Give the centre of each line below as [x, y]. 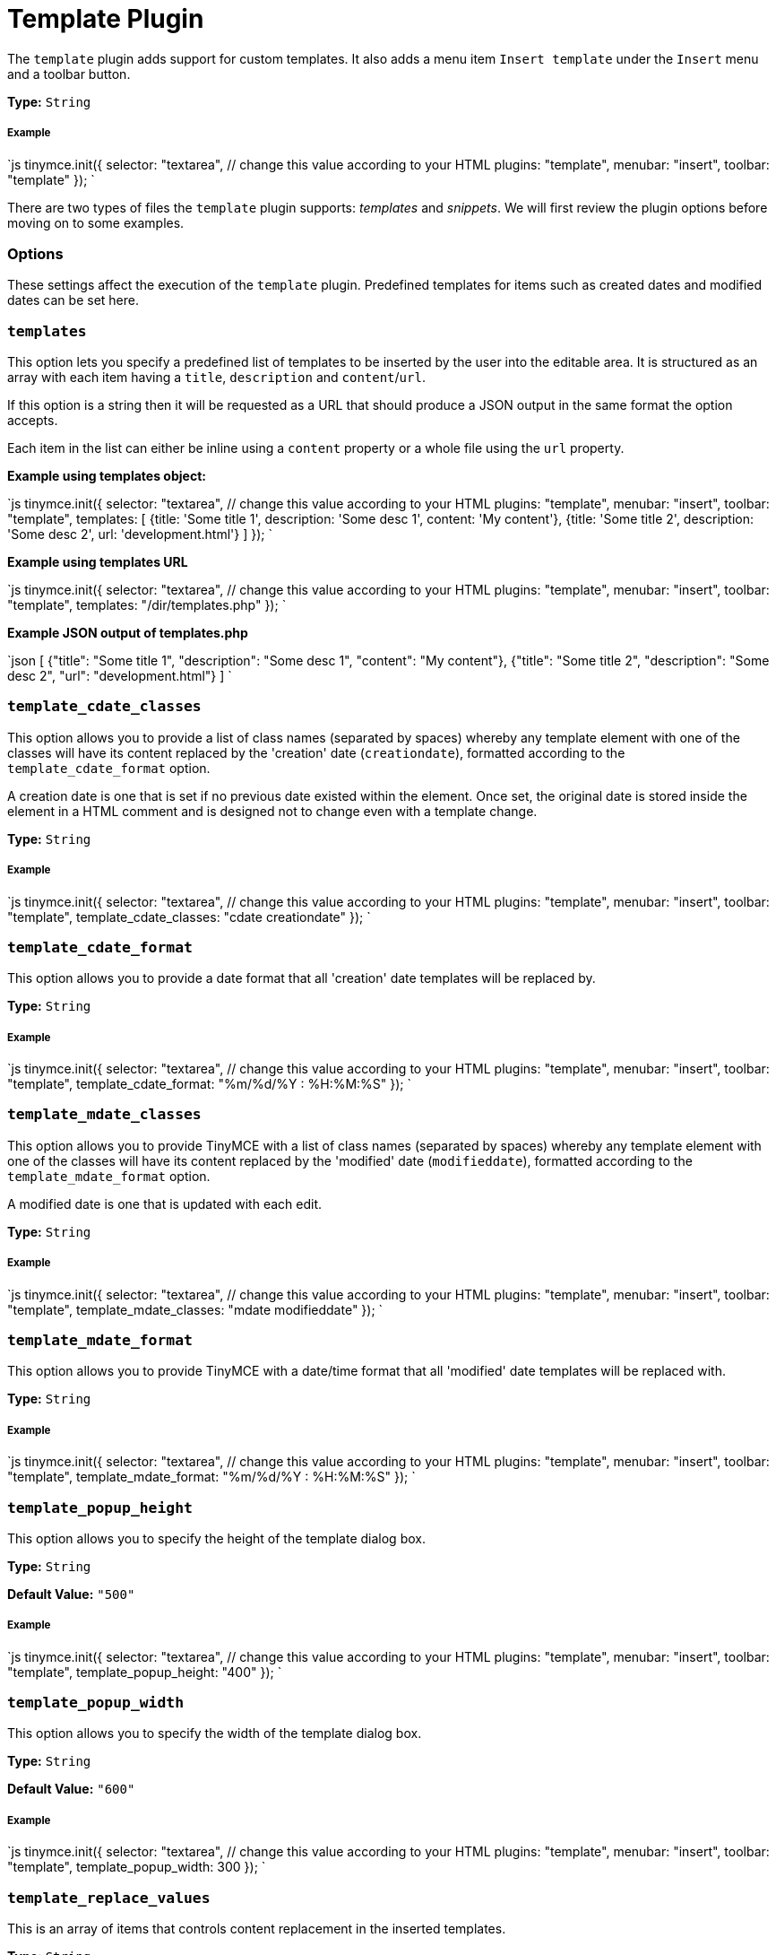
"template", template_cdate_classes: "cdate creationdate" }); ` [189, 917]
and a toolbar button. [69, 74]
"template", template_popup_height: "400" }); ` [145, 1672]
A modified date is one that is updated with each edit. [165, 1203]
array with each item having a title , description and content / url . [216, 378]
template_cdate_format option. [109, 768]
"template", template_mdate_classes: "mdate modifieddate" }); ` [195, 1309]
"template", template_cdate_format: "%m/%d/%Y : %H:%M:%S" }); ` [210, 1084]
